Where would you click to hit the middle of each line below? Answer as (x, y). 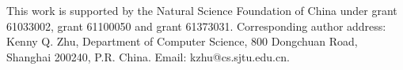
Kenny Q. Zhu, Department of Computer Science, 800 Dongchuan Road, (182, 41)
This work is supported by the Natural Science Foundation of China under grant (202, 10)
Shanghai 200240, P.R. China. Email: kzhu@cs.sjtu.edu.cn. (148, 56)
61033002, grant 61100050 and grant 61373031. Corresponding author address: (196, 26)
